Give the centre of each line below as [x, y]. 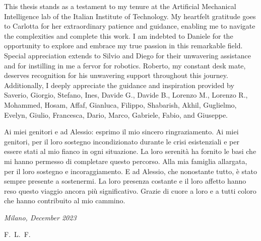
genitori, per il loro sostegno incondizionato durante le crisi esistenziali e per [122, 141]
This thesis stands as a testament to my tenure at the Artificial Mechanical [120, 6]
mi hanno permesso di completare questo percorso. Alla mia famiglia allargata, [126, 161]
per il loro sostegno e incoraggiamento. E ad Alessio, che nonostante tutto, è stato [131, 171]
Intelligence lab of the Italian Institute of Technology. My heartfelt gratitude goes [130, 16]
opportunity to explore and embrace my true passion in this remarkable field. [123, 46]
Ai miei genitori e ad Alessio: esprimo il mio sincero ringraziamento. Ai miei [121, 132]
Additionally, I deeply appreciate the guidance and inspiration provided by [119, 85]
